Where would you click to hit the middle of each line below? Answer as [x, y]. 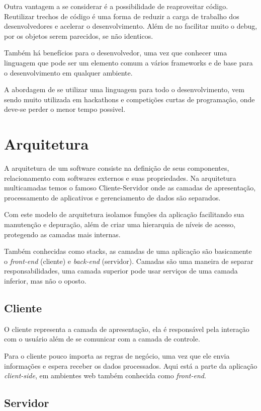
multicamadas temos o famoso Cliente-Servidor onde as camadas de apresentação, [130, 188]
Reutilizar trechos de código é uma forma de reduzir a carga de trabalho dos [122, 16]
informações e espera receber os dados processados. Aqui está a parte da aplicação [131, 365]
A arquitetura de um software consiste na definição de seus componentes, [117, 168]
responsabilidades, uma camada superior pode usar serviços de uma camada [121, 271]
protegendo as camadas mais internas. [62, 234]
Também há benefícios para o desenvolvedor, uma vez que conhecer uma [116, 53]
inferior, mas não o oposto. [45, 281]
